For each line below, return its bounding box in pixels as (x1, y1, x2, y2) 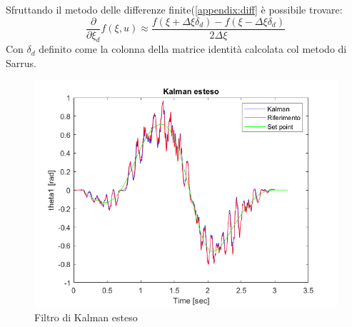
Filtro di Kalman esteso (34, 310, 138, 325)
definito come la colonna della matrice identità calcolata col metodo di (39, 41, 347, 56)
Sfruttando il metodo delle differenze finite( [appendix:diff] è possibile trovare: (6, 2, 343, 16)
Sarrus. (6, 56, 36, 71)
